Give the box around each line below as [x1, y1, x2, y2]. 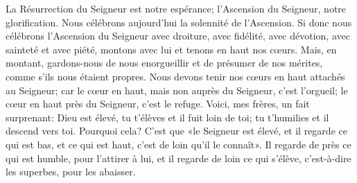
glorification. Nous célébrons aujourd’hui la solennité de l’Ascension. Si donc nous [6, 15, 352, 29]
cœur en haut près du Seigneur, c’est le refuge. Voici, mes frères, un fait [6, 96, 310, 111]
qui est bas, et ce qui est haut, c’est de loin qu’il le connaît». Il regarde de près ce [6, 137, 351, 151]
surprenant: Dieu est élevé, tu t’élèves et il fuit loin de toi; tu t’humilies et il [6, 110, 329, 124]
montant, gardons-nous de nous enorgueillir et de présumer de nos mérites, [6, 55, 323, 70]
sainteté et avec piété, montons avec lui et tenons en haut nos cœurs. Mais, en [6, 42, 337, 56]
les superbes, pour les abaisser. [6, 164, 136, 179]
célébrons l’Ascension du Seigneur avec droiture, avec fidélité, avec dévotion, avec [6, 28, 350, 43]
